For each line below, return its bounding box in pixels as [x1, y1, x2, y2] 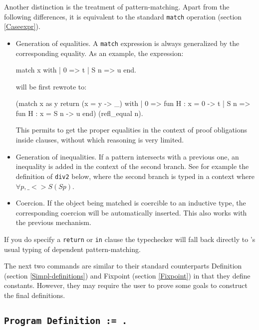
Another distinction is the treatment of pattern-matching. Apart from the [4, 1, 230, 11]
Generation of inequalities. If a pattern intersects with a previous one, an [15, 151, 239, 161]
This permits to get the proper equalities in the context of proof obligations [15, 124, 248, 135]
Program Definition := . [4, 315, 128, 326]
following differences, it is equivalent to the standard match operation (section [4, 11, 242, 21]
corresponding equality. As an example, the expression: [15, 47, 184, 58]
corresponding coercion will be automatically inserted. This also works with [15, 207, 247, 217]
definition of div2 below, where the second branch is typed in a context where [15, 170, 255, 181]
